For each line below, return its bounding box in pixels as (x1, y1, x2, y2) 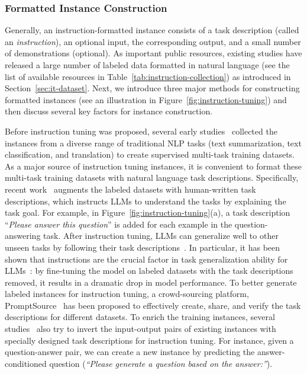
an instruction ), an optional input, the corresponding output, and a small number (5, 35, 301, 47)
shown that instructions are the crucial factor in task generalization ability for (5, 252, 288, 265)
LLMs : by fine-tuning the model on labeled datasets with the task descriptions (5, 264, 293, 277)
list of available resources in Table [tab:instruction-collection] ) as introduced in (5, 70, 291, 82)
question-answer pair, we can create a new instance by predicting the (5, 346, 255, 358)
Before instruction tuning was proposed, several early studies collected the (5, 124, 277, 137)
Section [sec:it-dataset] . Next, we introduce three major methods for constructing (5, 82, 300, 94)
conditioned (5, 357, 47, 369)
